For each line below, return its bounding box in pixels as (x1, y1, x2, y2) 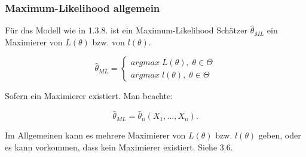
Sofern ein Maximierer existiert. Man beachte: (5, 90, 173, 102)
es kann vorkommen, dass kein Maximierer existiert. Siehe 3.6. (5, 140, 233, 153)
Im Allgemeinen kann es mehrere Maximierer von (5, 129, 186, 141)
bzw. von (92, 35, 125, 48)
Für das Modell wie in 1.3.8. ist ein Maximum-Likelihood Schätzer (5, 24, 247, 36)
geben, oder (258, 129, 301, 141)
